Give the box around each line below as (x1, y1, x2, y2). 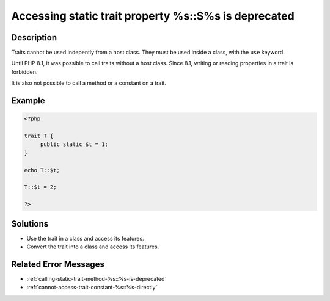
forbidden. (11, 68, 38, 76)
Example (11, 95, 45, 106)
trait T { (24, 132, 54, 140)
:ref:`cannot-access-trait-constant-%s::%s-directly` (26, 284, 158, 291)
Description (11, 32, 57, 43)
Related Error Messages (11, 259, 105, 269)
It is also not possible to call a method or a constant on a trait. (11, 79, 166, 87)
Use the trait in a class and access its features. (26, 234, 144, 242)
